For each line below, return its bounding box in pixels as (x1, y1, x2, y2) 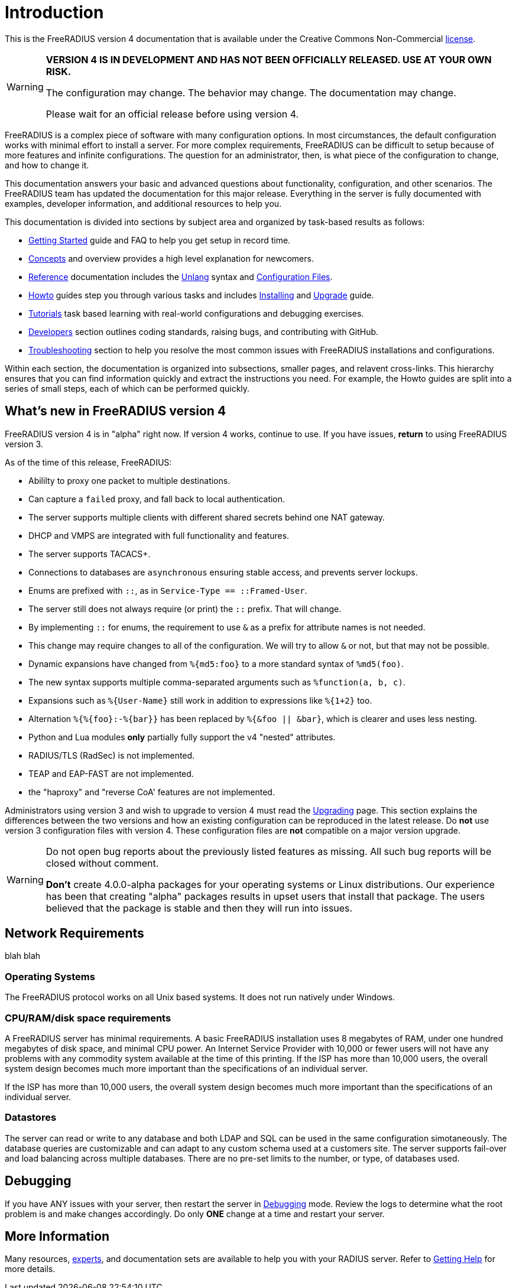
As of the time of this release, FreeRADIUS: (5, 457, 172, 467)
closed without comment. (46, 857, 159, 869)
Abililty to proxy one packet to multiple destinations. (28, 475, 231, 486)
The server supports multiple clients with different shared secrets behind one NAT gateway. (28, 512, 385, 522)
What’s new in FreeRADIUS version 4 (5, 404, 226, 419)
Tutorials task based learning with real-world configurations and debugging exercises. (28, 308, 364, 318)
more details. (5, 1264, 56, 1274)
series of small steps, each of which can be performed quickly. (5, 383, 250, 393)
